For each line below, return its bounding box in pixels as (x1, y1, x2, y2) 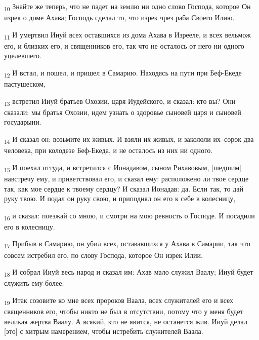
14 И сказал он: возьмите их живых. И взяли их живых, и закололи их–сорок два (4, 134, 254, 145)
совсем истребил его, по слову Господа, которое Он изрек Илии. (4, 249, 203, 260)
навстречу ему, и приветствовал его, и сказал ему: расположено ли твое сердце (4, 173, 249, 183)
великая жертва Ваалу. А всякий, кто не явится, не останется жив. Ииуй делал (4, 316, 247, 326)
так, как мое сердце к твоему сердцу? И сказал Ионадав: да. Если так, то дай (4, 183, 243, 194)
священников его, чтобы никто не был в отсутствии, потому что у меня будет (4, 306, 243, 316)
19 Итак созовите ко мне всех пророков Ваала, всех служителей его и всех (4, 294, 234, 307)
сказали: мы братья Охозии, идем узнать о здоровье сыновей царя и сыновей (4, 106, 241, 117)
